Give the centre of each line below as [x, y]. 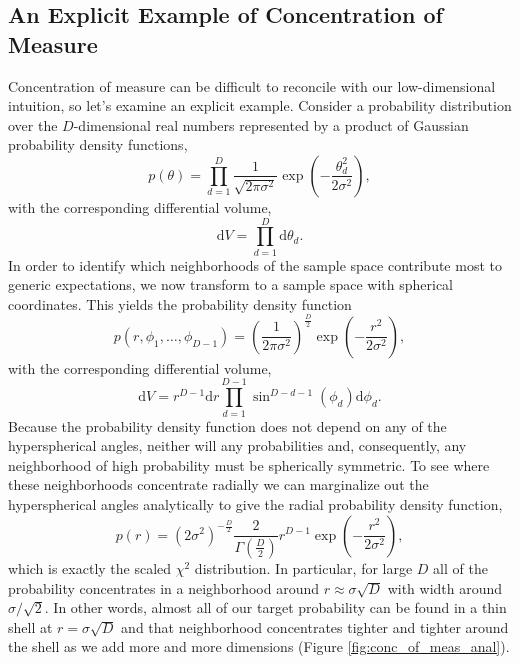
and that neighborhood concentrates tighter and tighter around [315, 626]
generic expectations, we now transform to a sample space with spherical [230, 284]
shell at [30, 626]
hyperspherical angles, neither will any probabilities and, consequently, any [237, 445]
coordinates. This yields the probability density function [180, 303]
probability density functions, [98, 144]
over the [33, 124]
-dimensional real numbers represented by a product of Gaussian [271, 124]
